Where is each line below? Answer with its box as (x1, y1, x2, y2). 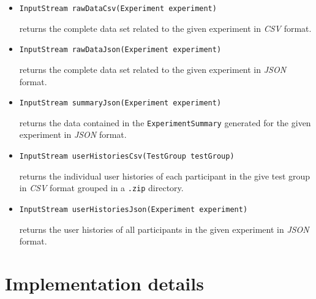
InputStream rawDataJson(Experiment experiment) (19, 45, 222, 55)
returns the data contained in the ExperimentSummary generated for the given (19, 116, 311, 129)
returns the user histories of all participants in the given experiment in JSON (19, 222, 309, 235)
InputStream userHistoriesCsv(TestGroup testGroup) (19, 152, 235, 161)
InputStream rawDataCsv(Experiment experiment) (19, 4, 217, 13)
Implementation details (5, 270, 204, 295)
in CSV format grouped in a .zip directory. (19, 181, 184, 194)
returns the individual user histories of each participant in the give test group (19, 169, 310, 182)
